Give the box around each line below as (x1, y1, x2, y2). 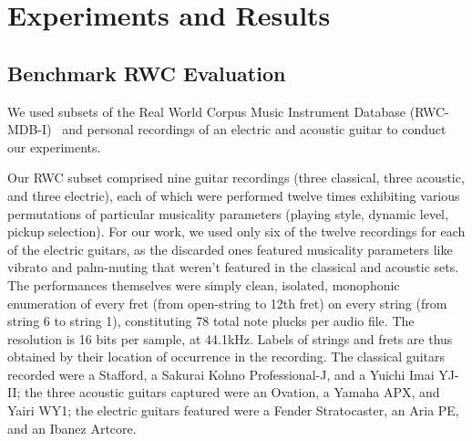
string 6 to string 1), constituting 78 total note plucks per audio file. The (7, 311, 415, 331)
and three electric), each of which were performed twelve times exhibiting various (7, 185, 460, 205)
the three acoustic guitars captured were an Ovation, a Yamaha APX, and (25, 383, 440, 402)
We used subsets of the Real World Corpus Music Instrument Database (7, 101, 406, 121)
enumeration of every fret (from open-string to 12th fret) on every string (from (7, 293, 447, 312)
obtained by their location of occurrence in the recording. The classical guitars (7, 347, 445, 366)
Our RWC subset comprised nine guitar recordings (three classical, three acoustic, (7, 168, 465, 187)
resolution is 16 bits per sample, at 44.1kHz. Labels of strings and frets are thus (7, 329, 453, 348)
